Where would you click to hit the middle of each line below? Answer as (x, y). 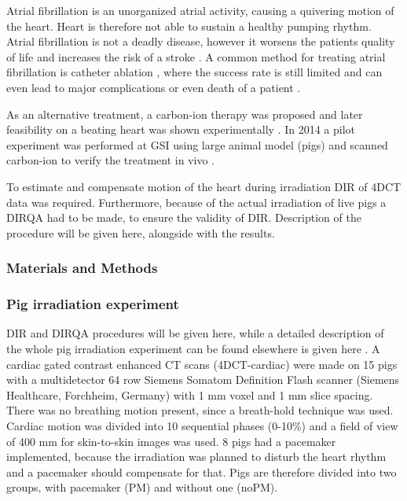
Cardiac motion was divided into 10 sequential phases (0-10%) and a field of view (202, 425)
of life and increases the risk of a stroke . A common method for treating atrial (196, 56)
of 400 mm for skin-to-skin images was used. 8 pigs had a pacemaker (171, 441)
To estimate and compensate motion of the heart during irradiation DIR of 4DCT (204, 186)
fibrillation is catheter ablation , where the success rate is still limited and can (194, 72)
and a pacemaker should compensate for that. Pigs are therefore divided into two (202, 472)
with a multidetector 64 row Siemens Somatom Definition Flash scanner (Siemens (203, 379)
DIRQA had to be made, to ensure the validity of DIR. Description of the (184, 217)
